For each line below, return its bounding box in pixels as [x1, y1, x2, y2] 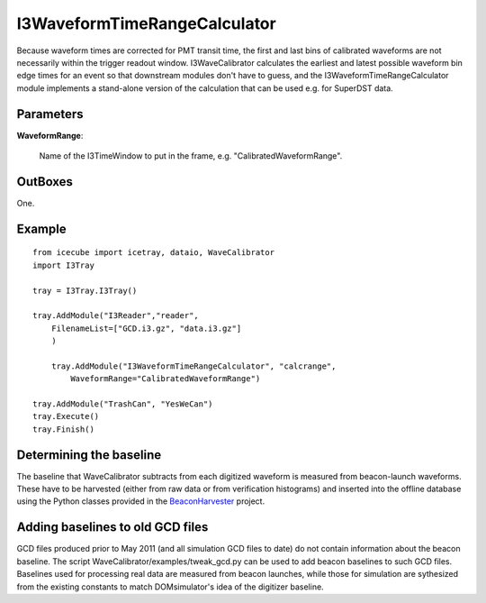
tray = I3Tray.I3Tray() [32, 285, 138, 296]
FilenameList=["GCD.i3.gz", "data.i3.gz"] [50, 323, 242, 333]
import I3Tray [32, 260, 94, 270]
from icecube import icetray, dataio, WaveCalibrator [32, 248, 274, 258]
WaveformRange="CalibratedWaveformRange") [70, 374, 261, 384]
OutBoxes [16, 174, 74, 189]
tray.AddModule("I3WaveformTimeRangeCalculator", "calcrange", [50, 361, 337, 371]
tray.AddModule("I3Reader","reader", [32, 311, 200, 321]
